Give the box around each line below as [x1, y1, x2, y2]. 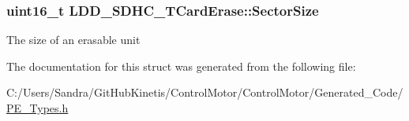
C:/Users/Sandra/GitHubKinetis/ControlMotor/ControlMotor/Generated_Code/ [6, 84, 403, 101]
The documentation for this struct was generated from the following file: [6, 57, 356, 74]
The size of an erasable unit [6, 31, 141, 48]
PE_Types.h [6, 100, 69, 115]
